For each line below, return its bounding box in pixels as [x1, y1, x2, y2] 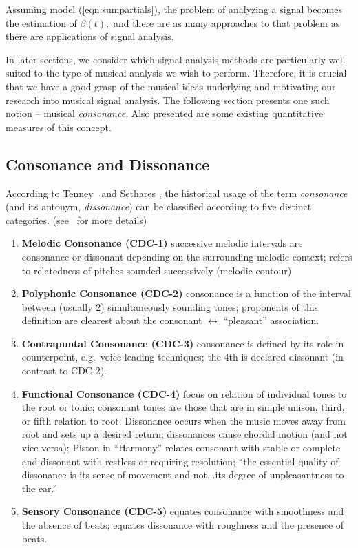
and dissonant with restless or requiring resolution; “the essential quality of [21, 454, 339, 468]
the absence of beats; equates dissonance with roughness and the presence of [21, 518, 344, 532]
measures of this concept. [6, 119, 112, 134]
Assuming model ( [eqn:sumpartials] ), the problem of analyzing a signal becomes [6, 2, 343, 16]
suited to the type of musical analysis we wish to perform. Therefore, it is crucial [6, 65, 347, 80]
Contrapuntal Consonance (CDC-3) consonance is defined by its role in [21, 336, 344, 350]
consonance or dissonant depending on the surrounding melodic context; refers [21, 249, 352, 263]
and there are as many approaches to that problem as [113, 15, 340, 30]
